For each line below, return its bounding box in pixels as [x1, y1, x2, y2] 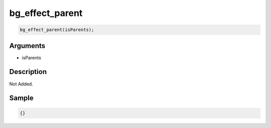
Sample [9, 94, 34, 102]
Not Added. [9, 80, 34, 87]
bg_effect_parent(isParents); [20, 27, 94, 32]
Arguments [9, 41, 46, 50]
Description [9, 67, 47, 76]
